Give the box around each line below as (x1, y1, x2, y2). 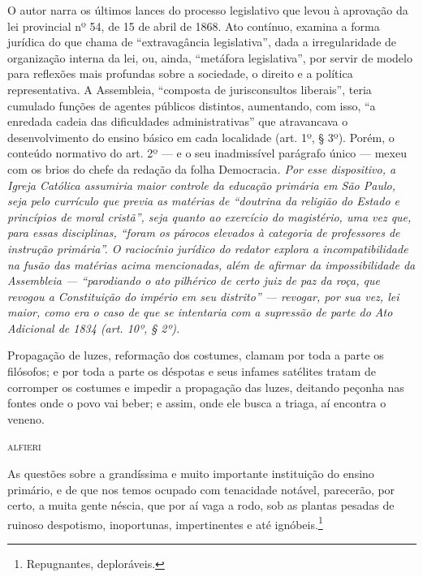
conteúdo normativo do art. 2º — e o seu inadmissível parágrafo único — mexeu (7, 144, 407, 161)
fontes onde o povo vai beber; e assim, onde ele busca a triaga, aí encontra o (7, 394, 386, 411)
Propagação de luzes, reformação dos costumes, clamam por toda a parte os (7, 347, 384, 364)
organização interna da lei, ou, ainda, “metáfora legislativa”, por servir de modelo (7, 49, 412, 66)
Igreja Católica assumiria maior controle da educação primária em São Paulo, (7, 176, 395, 193)
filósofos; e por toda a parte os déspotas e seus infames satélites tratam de (7, 363, 376, 380)
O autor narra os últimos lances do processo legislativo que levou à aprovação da (7, 2, 408, 18)
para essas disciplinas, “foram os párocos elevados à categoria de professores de (7, 224, 400, 241)
